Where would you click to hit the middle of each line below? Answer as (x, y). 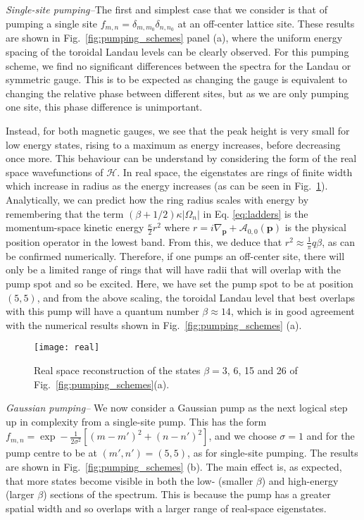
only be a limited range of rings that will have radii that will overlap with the (173, 270)
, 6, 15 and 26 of (262, 370)
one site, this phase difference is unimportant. (104, 107)
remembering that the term (65, 213)
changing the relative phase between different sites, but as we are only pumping (177, 93)
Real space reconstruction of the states (117, 370)
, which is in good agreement (293, 311)
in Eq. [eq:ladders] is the (256, 213)
